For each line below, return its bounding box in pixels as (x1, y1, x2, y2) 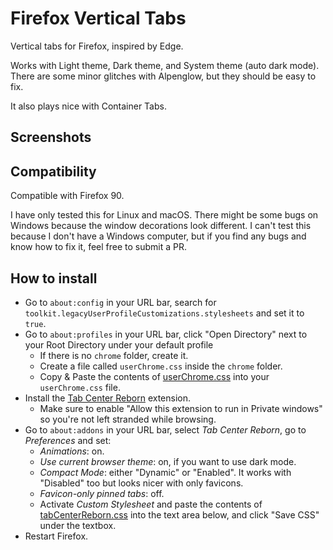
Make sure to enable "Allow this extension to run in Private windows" (39, 402, 323, 414)
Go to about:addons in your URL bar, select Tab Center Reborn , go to (24, 423, 307, 436)
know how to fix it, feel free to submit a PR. (10, 241, 188, 253)
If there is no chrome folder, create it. (39, 349, 189, 361)
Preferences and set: (24, 434, 112, 446)
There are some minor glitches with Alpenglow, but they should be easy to (10, 70, 317, 82)
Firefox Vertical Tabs (10, 7, 187, 30)
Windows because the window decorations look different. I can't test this (10, 220, 312, 232)
